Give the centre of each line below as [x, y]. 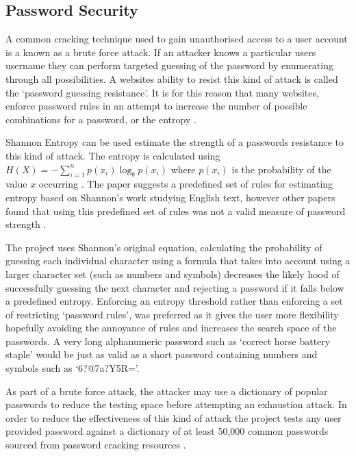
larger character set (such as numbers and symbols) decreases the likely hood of [173, 274]
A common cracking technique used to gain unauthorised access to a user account [177, 39]
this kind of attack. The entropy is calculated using [113, 155]
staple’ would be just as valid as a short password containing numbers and [162, 354]
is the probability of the [281, 169]
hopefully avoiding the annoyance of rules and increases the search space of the [171, 328]
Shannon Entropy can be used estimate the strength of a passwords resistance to [175, 142]
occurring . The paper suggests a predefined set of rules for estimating [186, 184]
